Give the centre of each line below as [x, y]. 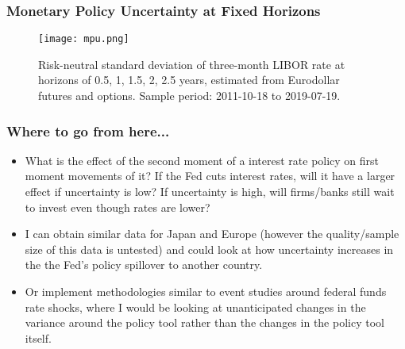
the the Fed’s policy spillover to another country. [144, 265]
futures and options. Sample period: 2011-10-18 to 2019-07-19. [189, 96]
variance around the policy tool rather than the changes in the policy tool [204, 322]
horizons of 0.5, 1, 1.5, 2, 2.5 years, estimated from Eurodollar [189, 80]
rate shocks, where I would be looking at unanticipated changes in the [195, 307]
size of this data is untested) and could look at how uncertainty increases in [209, 249]
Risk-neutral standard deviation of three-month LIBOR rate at [192, 64]
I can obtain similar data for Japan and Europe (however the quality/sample [212, 234]
